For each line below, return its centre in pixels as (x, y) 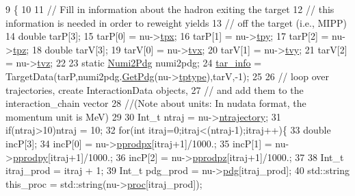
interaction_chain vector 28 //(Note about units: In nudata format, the (156, 103)
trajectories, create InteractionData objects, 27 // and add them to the (155, 89)
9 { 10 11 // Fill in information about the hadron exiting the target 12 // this (170, 9)
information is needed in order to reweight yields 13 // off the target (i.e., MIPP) (176, 22)
